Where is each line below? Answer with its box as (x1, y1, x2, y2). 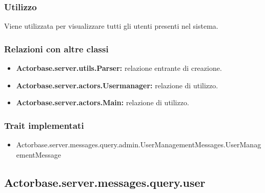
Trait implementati (4, 119, 84, 131)
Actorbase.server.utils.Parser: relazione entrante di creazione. (16, 63, 222, 73)
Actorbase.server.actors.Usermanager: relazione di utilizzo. (16, 80, 218, 90)
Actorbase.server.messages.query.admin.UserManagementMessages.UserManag (16, 139, 261, 150)
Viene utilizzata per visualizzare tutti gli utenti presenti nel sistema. (4, 21, 218, 31)
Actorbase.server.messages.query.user (4, 174, 206, 190)
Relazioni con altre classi (4, 42, 109, 55)
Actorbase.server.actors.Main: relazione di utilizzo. (16, 97, 189, 108)
